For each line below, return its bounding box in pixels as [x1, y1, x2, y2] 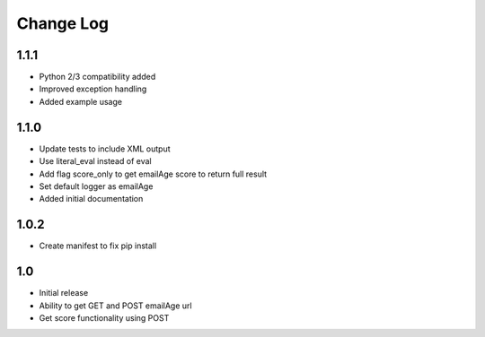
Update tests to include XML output [39, 143, 171, 154]
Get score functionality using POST [39, 312, 170, 323]
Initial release [39, 288, 89, 298]
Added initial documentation [39, 194, 144, 204]
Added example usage [39, 96, 123, 107]
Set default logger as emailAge [39, 180, 154, 192]
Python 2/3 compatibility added [39, 72, 156, 82]
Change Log [16, 13, 110, 33]
